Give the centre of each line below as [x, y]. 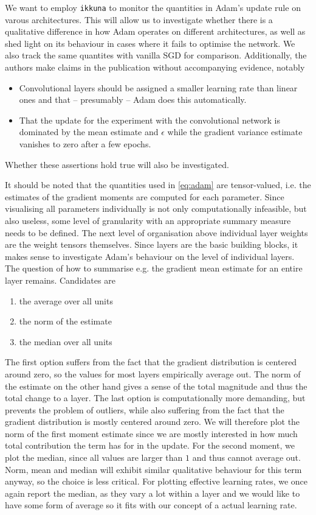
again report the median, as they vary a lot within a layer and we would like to [153, 493]
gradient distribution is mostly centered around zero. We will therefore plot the [153, 422]
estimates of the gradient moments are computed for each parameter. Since [145, 196]
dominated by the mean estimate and [89, 132]
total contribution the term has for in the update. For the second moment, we [150, 445]
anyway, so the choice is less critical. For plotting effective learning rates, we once [156, 481]
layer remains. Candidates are [60, 280]
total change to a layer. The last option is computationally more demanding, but [155, 398]
